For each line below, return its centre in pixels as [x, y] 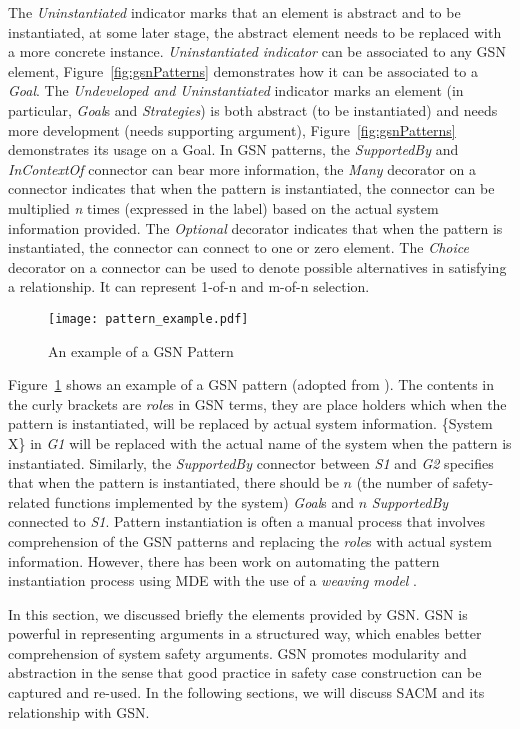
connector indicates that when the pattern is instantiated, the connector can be [251, 188]
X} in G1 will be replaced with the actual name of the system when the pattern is [260, 442]
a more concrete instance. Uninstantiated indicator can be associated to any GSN [257, 51]
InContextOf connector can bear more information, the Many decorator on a [242, 168]
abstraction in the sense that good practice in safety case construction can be [245, 672]
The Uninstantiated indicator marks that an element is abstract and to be [234, 12]
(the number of [402, 482]
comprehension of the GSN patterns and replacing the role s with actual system [250, 540]
